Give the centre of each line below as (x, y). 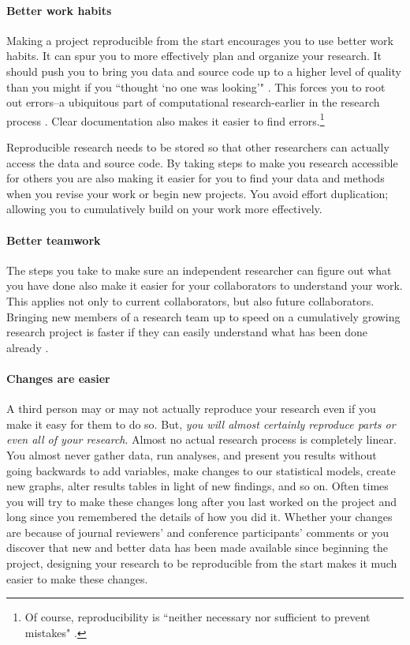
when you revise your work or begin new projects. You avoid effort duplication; (198, 193)
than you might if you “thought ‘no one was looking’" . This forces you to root (196, 86)
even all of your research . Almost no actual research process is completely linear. (201, 439)
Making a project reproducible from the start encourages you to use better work (200, 40)
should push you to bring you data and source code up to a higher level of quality (204, 71)
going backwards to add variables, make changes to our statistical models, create (201, 470)
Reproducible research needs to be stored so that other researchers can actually (198, 147)
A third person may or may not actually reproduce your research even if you (191, 409)
